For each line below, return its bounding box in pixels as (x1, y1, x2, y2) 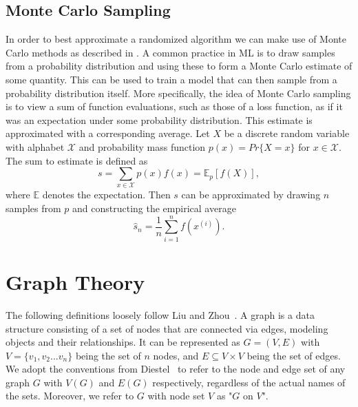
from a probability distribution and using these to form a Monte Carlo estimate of (6, 59, 352, 73)
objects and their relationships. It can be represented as (6, 335, 240, 349)
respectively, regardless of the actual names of (152, 375, 346, 389)
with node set (147, 388, 205, 403)
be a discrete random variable (224, 126, 350, 140)
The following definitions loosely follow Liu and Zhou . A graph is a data (6, 307, 315, 322)
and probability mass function (78, 139, 206, 154)
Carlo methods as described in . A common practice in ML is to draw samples (6, 45, 335, 59)
